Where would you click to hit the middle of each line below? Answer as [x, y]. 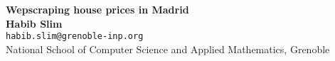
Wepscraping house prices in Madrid [97, 9]
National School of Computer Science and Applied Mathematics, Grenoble [168, 49]
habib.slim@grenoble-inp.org [75, 37]
